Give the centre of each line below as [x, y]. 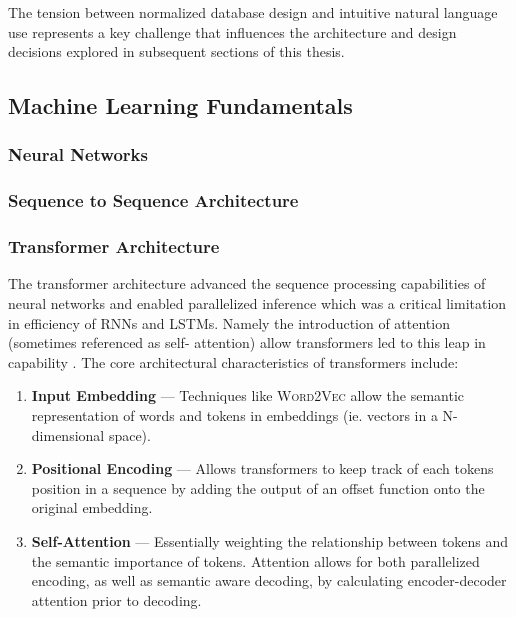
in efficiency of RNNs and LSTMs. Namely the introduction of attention [229, 322]
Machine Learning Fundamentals [180, 105]
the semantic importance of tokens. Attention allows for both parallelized [255, 560]
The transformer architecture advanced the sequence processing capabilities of [247, 283]
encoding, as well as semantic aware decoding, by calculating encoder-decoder [269, 580]
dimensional [68, 434]
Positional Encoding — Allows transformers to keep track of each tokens [262, 468]
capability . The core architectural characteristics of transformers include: [233, 361]
